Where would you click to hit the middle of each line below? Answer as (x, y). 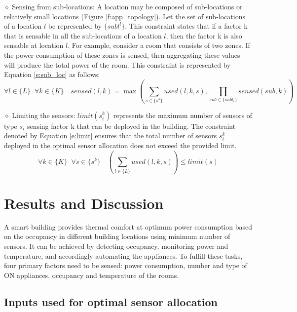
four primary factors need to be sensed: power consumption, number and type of (126, 265)
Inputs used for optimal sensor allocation (111, 301)
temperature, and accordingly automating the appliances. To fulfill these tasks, (123, 255)
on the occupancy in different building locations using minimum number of (117, 236)
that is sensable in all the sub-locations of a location (83, 35)
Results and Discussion (84, 203)
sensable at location (34, 45)
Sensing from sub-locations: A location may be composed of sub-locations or (127, 6)
